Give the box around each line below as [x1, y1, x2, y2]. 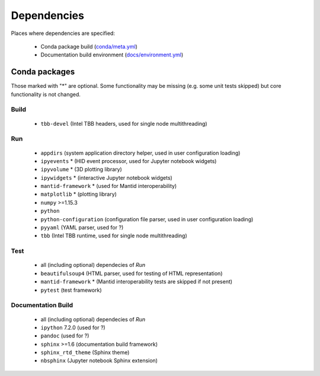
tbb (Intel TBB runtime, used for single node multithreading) [40, 232, 188, 240]
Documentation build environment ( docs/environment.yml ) [40, 51, 184, 59]
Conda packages [11, 67, 75, 77]
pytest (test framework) [40, 286, 102, 294]
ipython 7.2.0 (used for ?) [40, 324, 106, 331]
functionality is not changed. [11, 91, 81, 98]
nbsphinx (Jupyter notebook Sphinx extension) [40, 357, 158, 364]
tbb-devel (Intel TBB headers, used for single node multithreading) [40, 120, 207, 127]
